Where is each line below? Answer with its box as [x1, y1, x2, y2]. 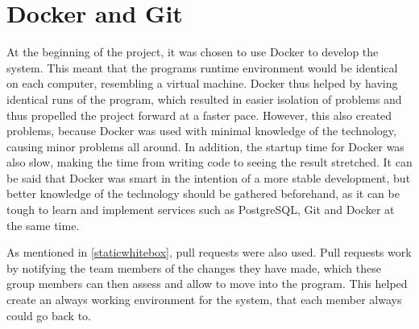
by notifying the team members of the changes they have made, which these [6, 259, 381, 276]
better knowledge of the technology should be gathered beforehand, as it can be [6, 185, 400, 202]
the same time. [6, 216, 80, 233]
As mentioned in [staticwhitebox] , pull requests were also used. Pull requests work [6, 244, 412, 261]
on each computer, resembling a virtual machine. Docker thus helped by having [6, 75, 398, 92]
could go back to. [6, 306, 91, 323]
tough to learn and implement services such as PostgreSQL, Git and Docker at [6, 201, 395, 218]
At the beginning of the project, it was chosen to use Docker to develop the [6, 43, 379, 60]
